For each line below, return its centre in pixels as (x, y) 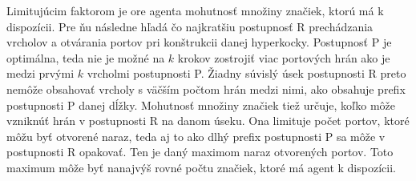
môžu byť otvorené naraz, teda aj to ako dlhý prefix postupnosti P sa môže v (196, 136)
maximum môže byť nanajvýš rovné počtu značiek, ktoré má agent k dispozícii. (201, 167)
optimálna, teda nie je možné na (86, 57)
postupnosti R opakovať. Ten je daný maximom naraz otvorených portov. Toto (200, 152)
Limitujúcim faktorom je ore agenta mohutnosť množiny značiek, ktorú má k (195, 10)
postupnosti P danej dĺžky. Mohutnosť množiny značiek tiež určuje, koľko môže (201, 105)
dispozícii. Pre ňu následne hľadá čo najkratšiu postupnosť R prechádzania (190, 26)
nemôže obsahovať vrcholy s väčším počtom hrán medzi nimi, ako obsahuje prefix (206, 88)
